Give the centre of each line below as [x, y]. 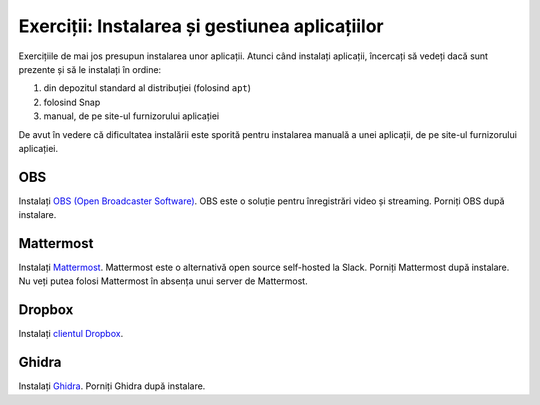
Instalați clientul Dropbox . [71, 334]
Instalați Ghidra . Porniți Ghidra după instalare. [112, 386]
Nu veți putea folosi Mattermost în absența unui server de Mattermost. [163, 281]
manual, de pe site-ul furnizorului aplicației [131, 116]
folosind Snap [72, 102]
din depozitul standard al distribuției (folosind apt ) [147, 88]
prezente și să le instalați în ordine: [90, 69]
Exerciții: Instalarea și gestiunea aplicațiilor [201, 26]
